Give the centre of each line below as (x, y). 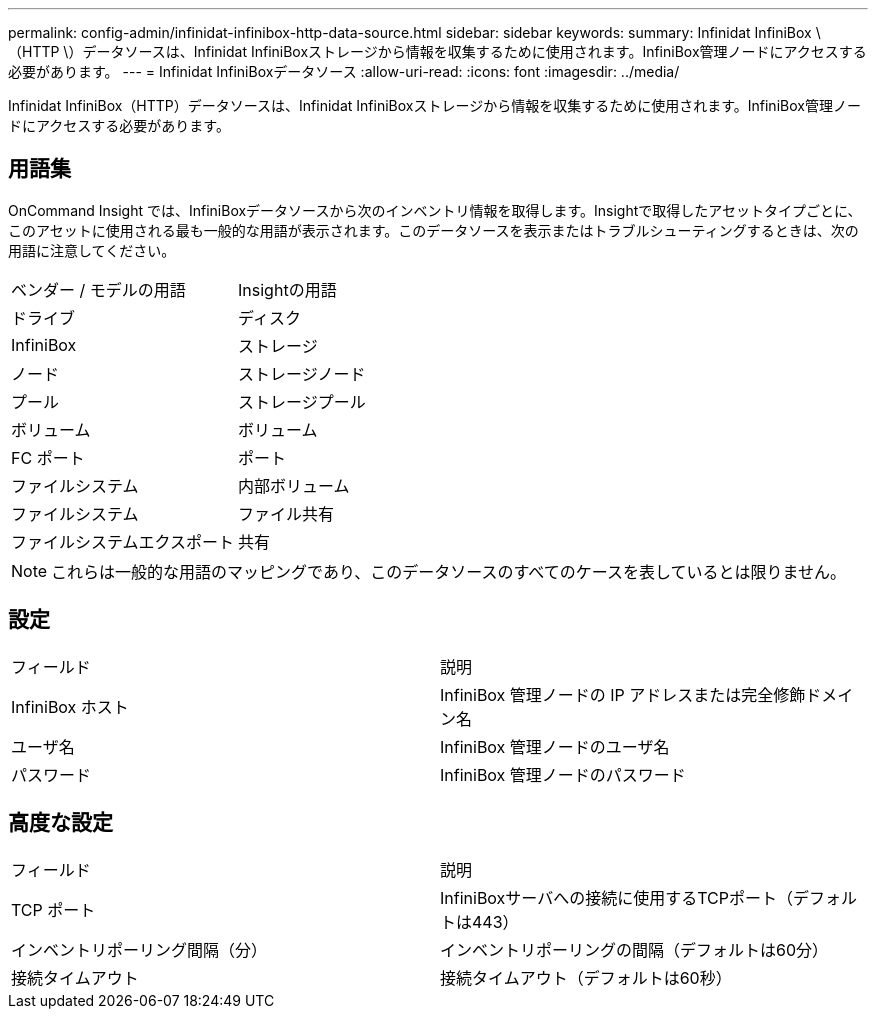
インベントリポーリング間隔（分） (139, 949)
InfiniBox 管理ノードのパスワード (563, 774)
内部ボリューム (294, 485)
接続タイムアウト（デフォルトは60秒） (586, 977)
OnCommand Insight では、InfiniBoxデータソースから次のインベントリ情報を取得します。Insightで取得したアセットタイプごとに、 (435, 210)
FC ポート (48, 457)
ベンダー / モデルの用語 (98, 289)
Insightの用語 (287, 289)
